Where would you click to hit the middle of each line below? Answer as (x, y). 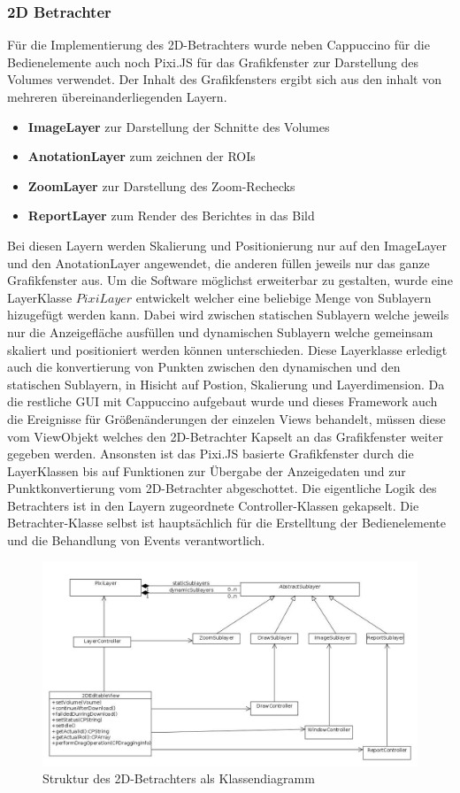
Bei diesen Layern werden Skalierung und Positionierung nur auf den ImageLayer (227, 245)
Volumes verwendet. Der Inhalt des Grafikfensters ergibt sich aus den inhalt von (224, 79)
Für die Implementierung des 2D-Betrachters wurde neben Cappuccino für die (218, 45)
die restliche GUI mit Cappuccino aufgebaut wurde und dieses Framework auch (222, 401)
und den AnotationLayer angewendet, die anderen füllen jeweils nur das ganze (218, 262)
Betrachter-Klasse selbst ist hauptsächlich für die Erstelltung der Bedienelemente (226, 523)
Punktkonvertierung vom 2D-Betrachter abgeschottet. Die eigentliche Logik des (222, 488)
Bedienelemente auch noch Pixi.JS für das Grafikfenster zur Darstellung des (213, 62)
